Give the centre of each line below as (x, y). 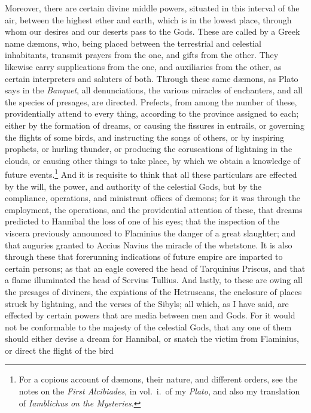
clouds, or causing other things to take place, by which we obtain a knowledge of (153, 160)
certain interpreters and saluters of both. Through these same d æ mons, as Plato (152, 78)
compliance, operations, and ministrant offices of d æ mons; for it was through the (153, 198)
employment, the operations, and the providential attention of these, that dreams (154, 209)
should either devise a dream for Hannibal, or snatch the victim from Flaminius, (152, 338)
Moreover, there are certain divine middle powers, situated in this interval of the (152, 8)
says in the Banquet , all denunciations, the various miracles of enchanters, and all (154, 90)
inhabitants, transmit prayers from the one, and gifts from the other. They (142, 55)
